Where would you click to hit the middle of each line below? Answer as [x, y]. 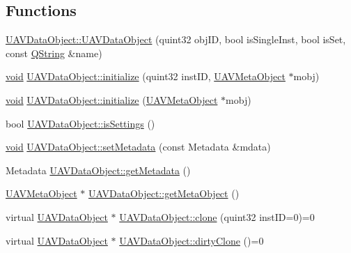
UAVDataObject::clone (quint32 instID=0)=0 [217, 216]
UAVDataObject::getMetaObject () [164, 193]
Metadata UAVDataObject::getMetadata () [98, 170]
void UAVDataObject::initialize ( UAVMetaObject [112, 99]
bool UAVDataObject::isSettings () [80, 123]
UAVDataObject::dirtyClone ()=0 [192, 240]
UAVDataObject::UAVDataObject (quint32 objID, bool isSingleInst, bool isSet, [176, 39]
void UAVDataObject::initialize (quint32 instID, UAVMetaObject [146, 76]
